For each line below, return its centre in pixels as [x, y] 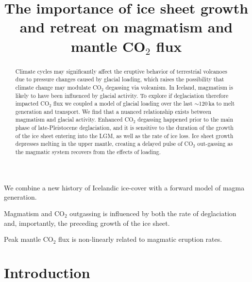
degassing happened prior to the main [185, 119]
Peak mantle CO [29, 239]
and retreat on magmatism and [126, 27]
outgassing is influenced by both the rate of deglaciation [153, 213]
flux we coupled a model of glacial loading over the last [123, 103]
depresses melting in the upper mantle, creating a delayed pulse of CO [104, 144]
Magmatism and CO [34, 213]
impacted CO [32, 103]
